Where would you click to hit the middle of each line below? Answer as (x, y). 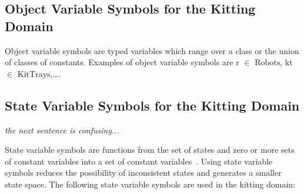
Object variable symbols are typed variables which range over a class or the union (152, 50)
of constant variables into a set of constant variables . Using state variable (139, 161)
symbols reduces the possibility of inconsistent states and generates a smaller (143, 173)
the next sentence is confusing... (62, 130)
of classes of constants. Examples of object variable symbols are (119, 62)
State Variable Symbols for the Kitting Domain (152, 105)
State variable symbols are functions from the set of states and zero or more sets (150, 150)
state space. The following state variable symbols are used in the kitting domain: (150, 184)
